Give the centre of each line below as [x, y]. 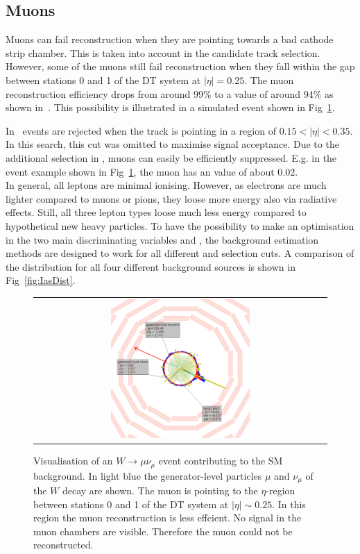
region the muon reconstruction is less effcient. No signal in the [168, 518]
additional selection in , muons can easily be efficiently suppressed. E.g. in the [171, 157]
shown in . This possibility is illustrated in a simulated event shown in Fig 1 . [170, 107]
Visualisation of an [73, 461]
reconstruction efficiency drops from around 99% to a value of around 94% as [170, 93]
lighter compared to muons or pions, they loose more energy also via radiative [171, 198]
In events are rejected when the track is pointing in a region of [141, 130]
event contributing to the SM [221, 461]
